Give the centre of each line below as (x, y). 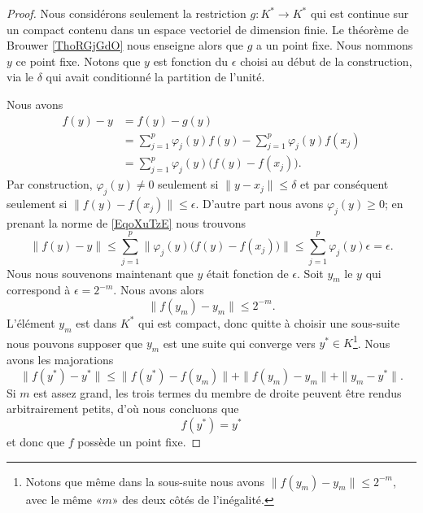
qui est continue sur (360, 13)
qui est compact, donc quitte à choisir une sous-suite (269, 322)
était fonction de (247, 273)
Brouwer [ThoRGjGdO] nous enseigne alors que (125, 45)
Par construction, (50, 184)
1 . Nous (371, 341)
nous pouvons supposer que (75, 343)
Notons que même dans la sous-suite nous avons (145, 481)
